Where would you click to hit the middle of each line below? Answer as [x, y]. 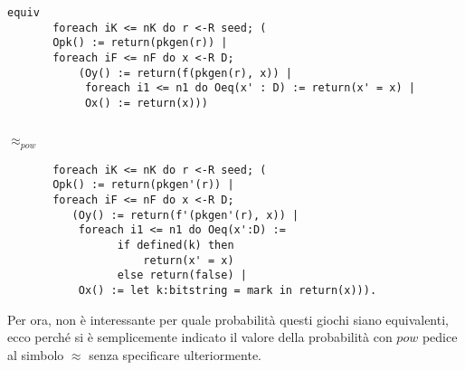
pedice [440, 337]
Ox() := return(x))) [146, 103]
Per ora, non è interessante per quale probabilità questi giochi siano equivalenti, [228, 319]
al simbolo [36, 354]
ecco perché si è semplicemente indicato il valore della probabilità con [200, 337]
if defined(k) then [176, 245]
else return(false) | [182, 275]
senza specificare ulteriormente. [176, 354]
